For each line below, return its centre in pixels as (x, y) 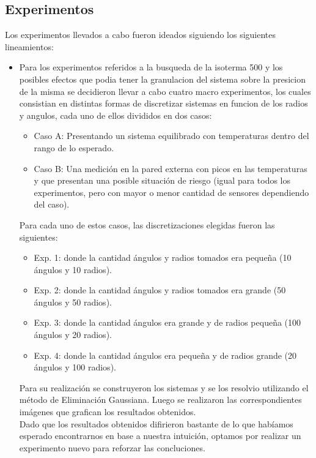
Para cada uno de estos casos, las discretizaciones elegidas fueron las (147, 224)
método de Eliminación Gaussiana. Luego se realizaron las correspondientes (160, 400)
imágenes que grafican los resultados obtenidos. (108, 412)
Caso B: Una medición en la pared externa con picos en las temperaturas (171, 168)
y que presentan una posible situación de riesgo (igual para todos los (162, 180)
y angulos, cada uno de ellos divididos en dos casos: (116, 115)
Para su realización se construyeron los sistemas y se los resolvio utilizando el (164, 387)
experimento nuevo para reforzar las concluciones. (112, 447)
